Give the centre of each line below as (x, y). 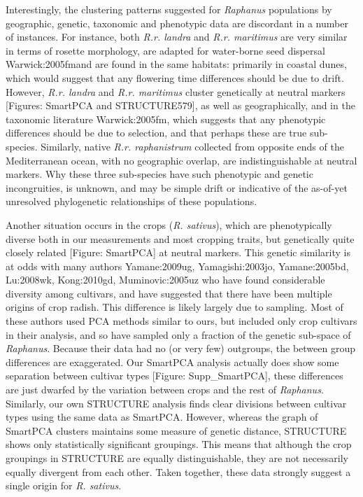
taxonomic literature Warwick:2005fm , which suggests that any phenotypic (166, 119)
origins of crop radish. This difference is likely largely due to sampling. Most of (175, 307)
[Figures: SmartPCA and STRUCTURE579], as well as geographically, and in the (180, 105)
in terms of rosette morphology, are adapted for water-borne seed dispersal (165, 50)
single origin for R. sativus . (64, 485)
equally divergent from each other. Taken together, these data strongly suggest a (178, 471)
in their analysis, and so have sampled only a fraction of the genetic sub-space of (178, 334)
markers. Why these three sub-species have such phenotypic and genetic (159, 174)
